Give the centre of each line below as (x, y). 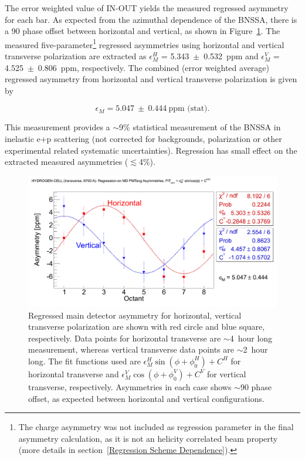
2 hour (255, 349)
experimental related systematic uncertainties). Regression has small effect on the (151, 150)
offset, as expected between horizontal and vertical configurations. (146, 398)
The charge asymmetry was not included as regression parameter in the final (156, 427)
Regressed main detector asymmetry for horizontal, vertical (135, 315)
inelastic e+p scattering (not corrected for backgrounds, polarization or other (143, 138)
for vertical (226, 373)
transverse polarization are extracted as (76, 56)
